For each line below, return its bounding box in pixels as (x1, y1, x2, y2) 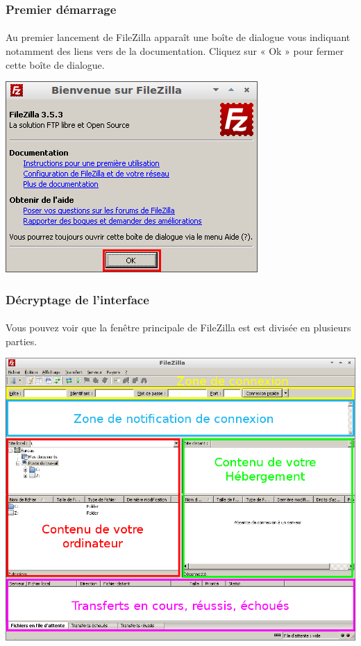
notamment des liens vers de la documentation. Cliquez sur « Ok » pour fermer (6, 44, 344, 58)
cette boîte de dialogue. (6, 57, 105, 72)
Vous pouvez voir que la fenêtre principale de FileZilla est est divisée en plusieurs (6, 320, 351, 335)
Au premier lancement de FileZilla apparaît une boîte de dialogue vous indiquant (6, 30, 351, 44)
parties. (6, 333, 37, 348)
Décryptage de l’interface (6, 290, 149, 308)
